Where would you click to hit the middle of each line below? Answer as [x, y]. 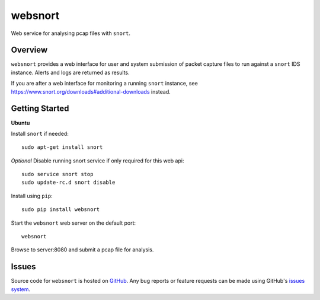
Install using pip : [32, 196]
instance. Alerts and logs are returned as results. [70, 72]
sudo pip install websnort [61, 210]
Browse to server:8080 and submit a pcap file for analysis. [82, 250]
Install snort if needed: [40, 133]
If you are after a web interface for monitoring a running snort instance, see [104, 84]
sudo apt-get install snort [62, 147]
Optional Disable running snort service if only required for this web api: [97, 161]
